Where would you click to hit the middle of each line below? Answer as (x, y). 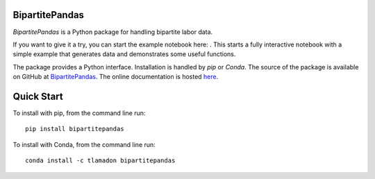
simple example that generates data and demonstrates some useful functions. (124, 54)
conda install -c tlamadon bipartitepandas (100, 161)
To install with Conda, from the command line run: (84, 144)
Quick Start (38, 96)
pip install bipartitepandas (75, 129)
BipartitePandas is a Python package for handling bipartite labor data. (113, 32)
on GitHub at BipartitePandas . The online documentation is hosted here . (116, 77)
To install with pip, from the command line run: (79, 113)
